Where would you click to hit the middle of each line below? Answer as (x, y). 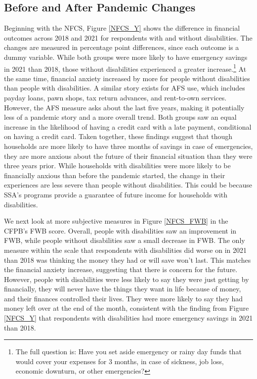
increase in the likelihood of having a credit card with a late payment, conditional (128, 126)
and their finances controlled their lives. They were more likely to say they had (124, 298)
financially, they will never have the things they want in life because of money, (123, 289)
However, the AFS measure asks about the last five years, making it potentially (124, 107)
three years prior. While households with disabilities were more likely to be (117, 166)
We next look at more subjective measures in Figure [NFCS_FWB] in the (116, 221)
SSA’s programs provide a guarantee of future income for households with (116, 194)
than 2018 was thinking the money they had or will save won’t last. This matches (128, 260)
